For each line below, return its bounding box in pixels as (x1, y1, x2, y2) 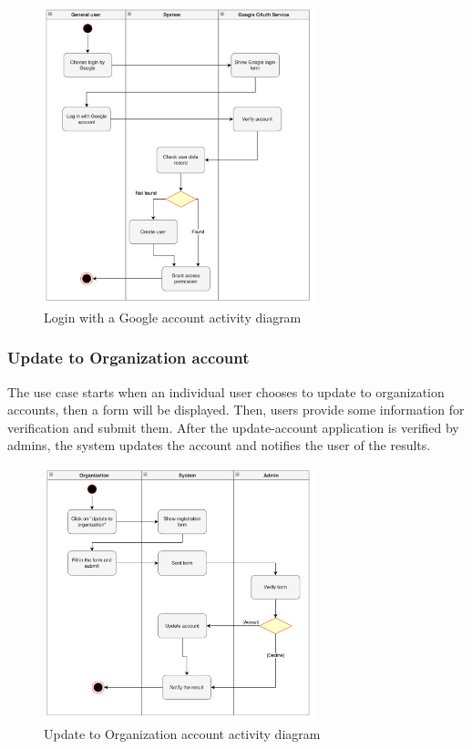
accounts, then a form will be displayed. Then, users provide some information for (7, 400, 465, 419)
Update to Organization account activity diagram (44, 724, 321, 743)
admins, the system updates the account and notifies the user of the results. (7, 436, 431, 455)
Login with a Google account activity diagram (44, 307, 302, 326)
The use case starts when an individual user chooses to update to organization (7, 382, 445, 401)
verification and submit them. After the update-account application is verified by (7, 417, 459, 436)
